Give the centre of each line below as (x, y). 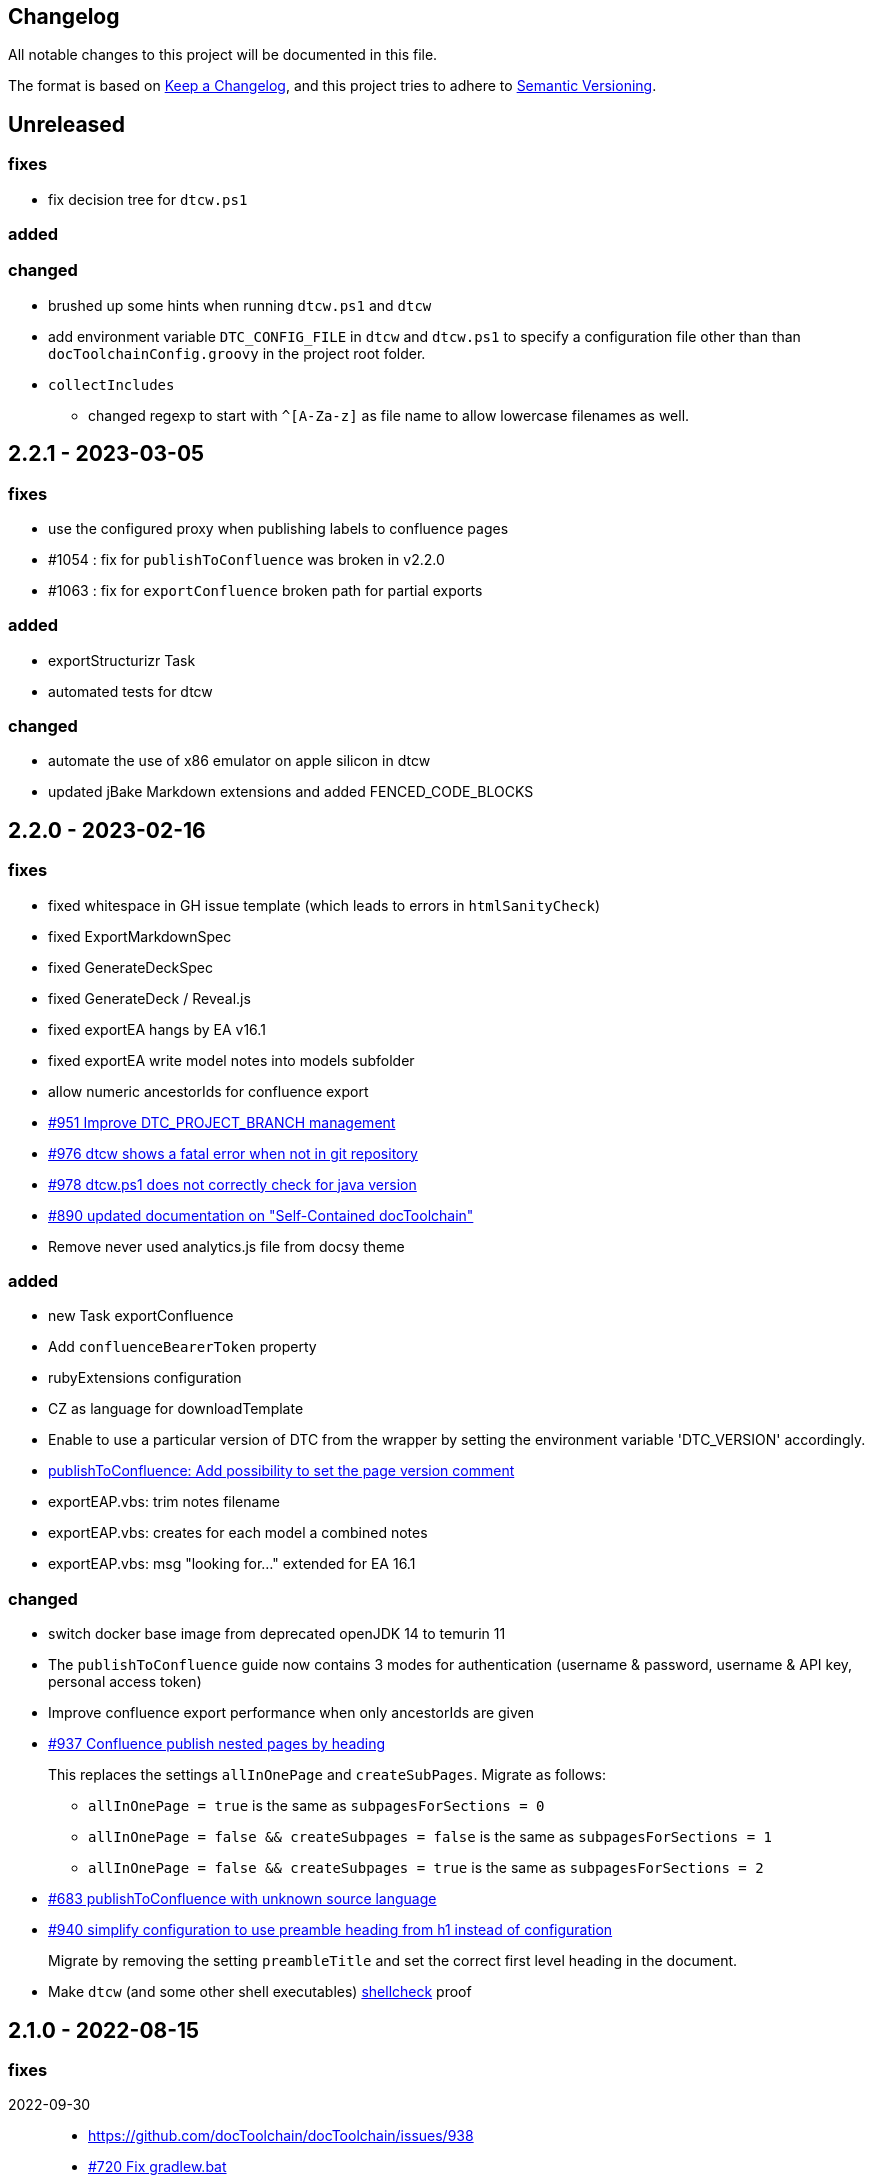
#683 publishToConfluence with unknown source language (242, 1899)
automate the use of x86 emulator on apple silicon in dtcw (239, 761)
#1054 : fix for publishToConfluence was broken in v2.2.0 (246, 559)
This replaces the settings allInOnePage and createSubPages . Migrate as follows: (327, 1775)
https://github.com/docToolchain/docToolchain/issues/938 (281, 2136)
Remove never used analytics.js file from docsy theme (226, 1246)
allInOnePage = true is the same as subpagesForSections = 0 (316, 1806)
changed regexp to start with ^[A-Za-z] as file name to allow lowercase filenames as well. (389, 415)
